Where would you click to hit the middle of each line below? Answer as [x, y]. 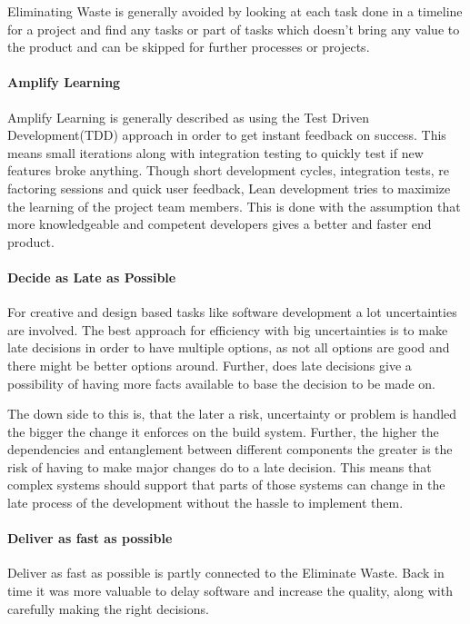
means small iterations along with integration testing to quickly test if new [215, 152]
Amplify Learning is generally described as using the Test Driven [188, 117]
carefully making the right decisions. [108, 608]
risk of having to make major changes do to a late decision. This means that [220, 466]
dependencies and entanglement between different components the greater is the [230, 449]
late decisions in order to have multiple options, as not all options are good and [229, 347]
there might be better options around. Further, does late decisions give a [210, 365]
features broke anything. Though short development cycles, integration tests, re [228, 170]
